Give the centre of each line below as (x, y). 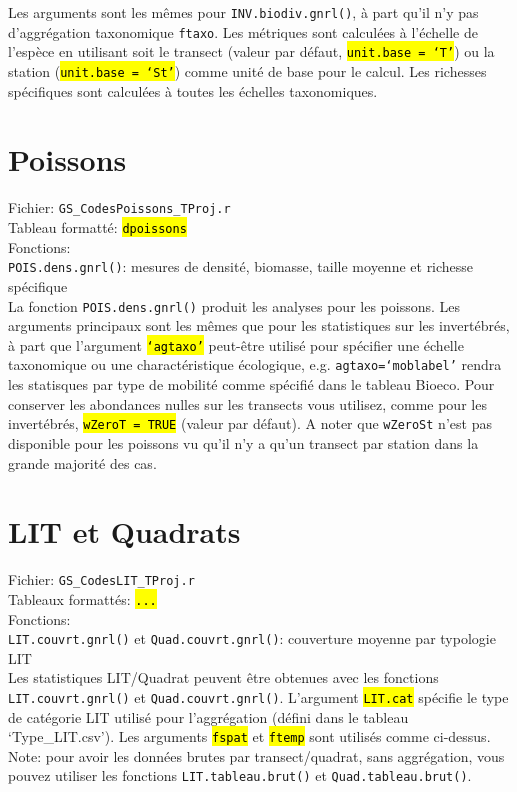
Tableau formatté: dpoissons (97, 227)
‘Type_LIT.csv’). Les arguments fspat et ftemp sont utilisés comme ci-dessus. (249, 736)
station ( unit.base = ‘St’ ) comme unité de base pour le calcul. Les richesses (247, 70)
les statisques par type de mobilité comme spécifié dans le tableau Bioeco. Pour (251, 384)
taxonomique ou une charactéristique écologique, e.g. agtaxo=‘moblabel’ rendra (255, 364)
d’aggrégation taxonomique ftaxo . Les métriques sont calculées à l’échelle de (243, 31)
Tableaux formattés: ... (82, 598)
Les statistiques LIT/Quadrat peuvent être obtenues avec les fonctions (223, 677)
